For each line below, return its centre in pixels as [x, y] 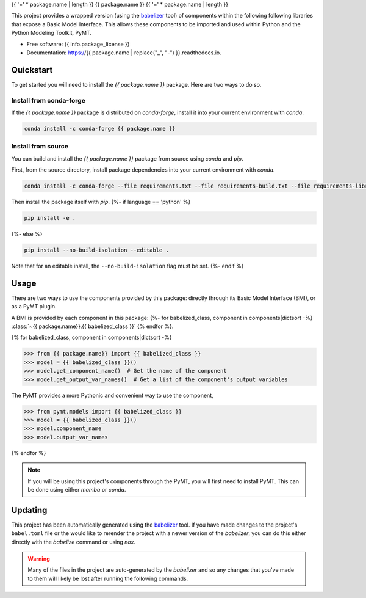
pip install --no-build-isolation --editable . [96, 250]
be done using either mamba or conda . [77, 489]
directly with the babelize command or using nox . [73, 542]
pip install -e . [50, 218]
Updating [29, 510]
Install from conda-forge [48, 100]
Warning [39, 559]
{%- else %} [27, 234]
